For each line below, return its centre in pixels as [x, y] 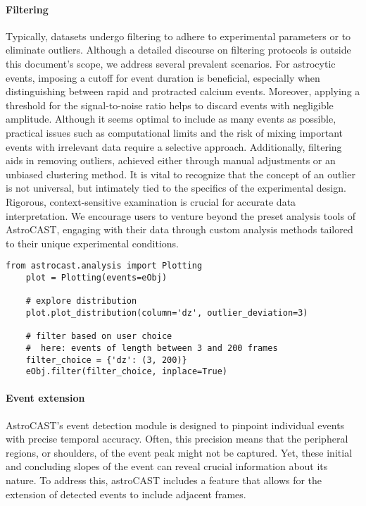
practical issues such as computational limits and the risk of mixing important [174, 132]
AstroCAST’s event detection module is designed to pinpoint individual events [175, 425]
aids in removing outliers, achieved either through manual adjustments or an [171, 160]
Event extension [45, 398]
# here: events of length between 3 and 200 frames [152, 348]
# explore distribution [81, 301]
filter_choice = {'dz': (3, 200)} [106, 360]
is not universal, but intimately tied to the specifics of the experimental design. [176, 188]
